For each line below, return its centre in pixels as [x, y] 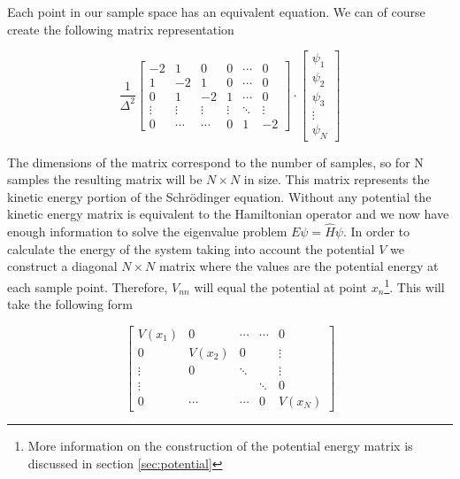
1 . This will [414, 285]
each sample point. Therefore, [88, 286]
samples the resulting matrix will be [105, 179]
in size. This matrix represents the [337, 179]
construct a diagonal [62, 266]
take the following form [70, 304]
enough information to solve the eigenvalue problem [147, 232]
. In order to [376, 232]
